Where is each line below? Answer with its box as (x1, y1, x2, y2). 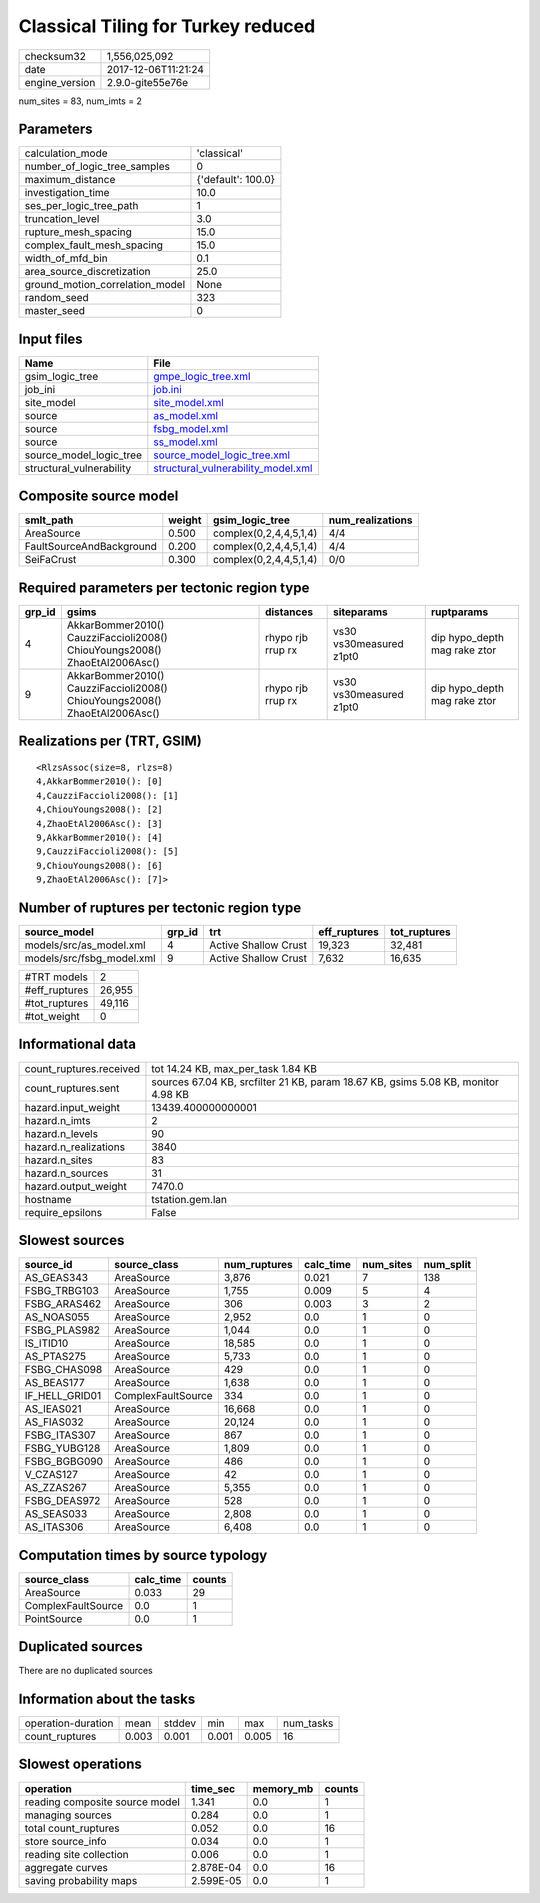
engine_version (24, 75, 96, 89)
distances (265, 605, 314, 619)
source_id (24, 1258, 73, 1272)
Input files (18, 330, 84, 347)
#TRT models (24, 970, 89, 984)
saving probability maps (24, 1873, 138, 1887)
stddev (163, 1716, 197, 1730)
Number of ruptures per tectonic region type (18, 899, 302, 916)
